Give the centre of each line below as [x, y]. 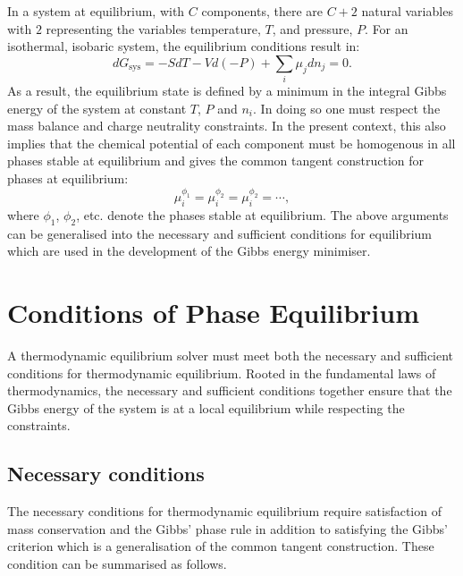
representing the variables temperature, [153, 28]
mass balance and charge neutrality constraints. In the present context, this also [227, 126]
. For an [387, 28]
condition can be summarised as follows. [117, 563]
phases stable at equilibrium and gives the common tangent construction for [216, 161]
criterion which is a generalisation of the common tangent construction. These [221, 546]
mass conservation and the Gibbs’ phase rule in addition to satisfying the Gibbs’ [227, 528]
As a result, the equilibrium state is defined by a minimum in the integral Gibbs [227, 91]
